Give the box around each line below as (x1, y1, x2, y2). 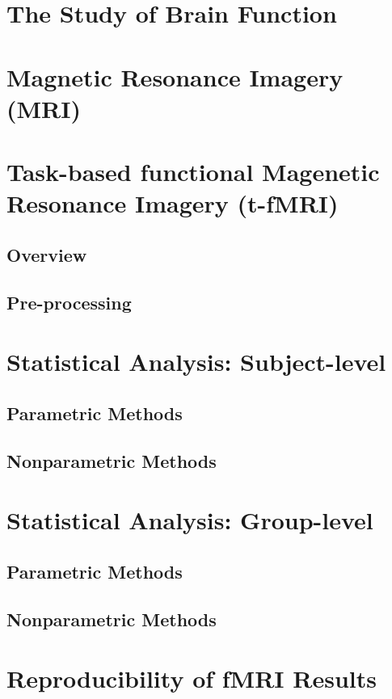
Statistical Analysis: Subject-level (6, 345, 386, 378)
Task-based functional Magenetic (6, 155, 380, 188)
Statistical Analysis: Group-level (6, 503, 373, 537)
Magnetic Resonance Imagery (6, 60, 344, 93)
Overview (6, 242, 87, 267)
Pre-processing (6, 289, 132, 314)
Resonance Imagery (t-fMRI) (6, 187, 339, 220)
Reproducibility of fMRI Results (6, 662, 377, 695)
